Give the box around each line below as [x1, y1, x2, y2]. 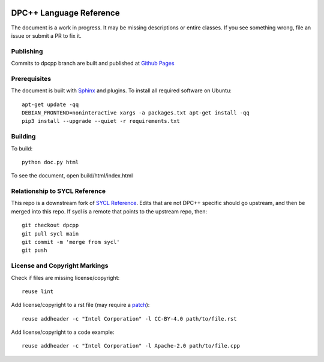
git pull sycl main [22, 230, 79, 237]
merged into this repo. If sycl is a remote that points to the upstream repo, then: [11, 207, 208, 215]
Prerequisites [11, 74, 51, 83]
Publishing [11, 47, 43, 55]
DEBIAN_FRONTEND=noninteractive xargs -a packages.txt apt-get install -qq [22, 109, 250, 116]
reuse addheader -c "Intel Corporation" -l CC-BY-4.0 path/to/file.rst [22, 315, 237, 322]
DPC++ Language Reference [11, 8, 120, 18]
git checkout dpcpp [22, 222, 79, 229]
